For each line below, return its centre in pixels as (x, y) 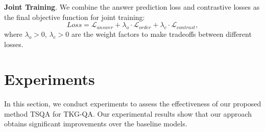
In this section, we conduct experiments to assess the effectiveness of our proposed (133, 104)
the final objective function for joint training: (75, 17)
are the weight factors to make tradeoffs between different (161, 34)
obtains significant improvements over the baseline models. (96, 124)
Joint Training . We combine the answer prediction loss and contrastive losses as (132, 7)
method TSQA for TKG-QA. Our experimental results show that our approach (128, 113)
